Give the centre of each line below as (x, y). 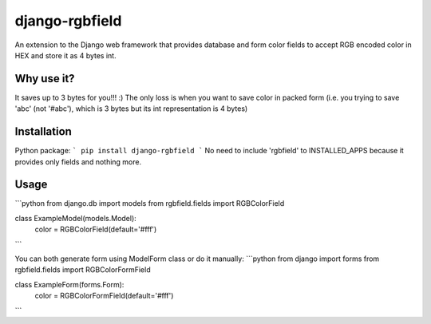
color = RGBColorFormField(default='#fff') (104, 296)
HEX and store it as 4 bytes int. (65, 55)
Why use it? (45, 79)
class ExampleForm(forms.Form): (69, 284)
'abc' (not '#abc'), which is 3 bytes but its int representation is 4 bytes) (131, 109)
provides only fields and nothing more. (78, 162)
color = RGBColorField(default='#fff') (96, 229)
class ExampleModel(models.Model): (76, 218)
